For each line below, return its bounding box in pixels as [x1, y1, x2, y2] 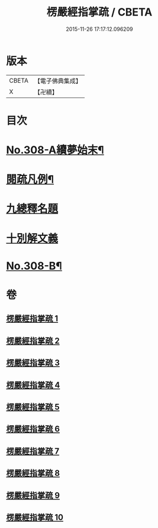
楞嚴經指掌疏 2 [6, 335, 60, 345]
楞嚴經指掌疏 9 [6, 490, 60, 500]
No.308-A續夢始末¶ [6, 143, 105, 157]
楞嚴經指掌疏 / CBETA [46, 5, 153, 19]
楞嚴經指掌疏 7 [6, 446, 60, 456]
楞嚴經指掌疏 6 [6, 424, 60, 434]
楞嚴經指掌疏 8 [6, 468, 60, 479]
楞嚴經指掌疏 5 [6, 402, 60, 412]
